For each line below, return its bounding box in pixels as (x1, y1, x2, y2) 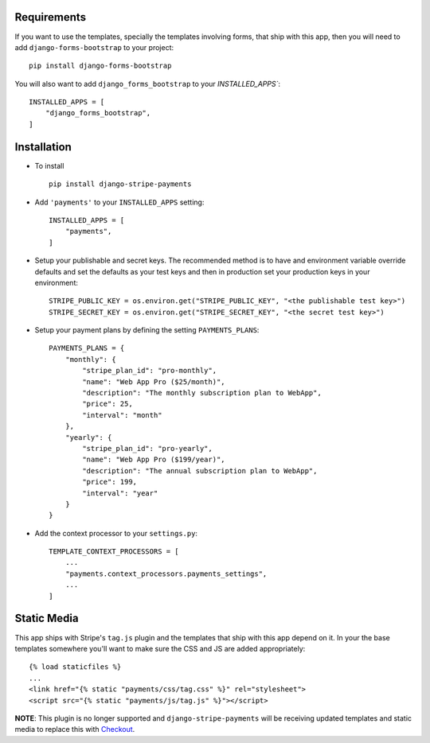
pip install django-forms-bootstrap (29, 61, 172, 71)
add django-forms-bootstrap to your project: (14, 42, 174, 52)
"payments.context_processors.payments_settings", (64, 569, 268, 578)
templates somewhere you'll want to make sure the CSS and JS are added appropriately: (14, 644, 306, 653)
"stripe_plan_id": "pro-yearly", (82, 444, 213, 453)
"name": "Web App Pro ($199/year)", (82, 455, 226, 465)
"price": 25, (82, 399, 133, 409)
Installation (14, 140, 72, 154)
